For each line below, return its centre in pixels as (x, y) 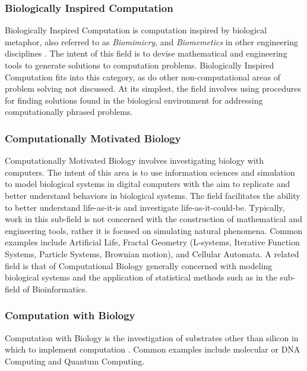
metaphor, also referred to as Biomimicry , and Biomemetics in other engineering (151, 41)
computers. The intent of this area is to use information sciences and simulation (150, 172)
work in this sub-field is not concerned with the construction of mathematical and (153, 219)
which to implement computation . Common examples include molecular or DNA (153, 349)
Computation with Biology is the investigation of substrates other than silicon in (152, 337)
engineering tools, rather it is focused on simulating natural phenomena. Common (154, 230)
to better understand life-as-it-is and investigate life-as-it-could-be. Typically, (145, 207)
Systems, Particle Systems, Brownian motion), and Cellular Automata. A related (152, 253)
